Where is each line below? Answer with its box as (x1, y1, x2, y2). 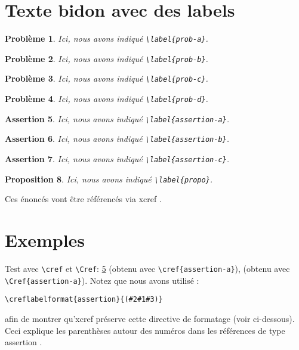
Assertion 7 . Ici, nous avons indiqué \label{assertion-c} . (5, 153, 230, 165)
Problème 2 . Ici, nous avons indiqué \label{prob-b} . (5, 52, 208, 64)
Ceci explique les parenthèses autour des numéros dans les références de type (5, 324, 285, 336)
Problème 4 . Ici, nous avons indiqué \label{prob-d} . (5, 92, 208, 105)
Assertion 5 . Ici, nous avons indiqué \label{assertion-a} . (5, 112, 230, 125)
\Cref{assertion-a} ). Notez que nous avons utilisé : (5, 274, 199, 286)
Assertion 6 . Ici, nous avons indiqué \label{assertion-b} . (5, 132, 230, 145)
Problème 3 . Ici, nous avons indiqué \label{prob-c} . (5, 72, 208, 85)
